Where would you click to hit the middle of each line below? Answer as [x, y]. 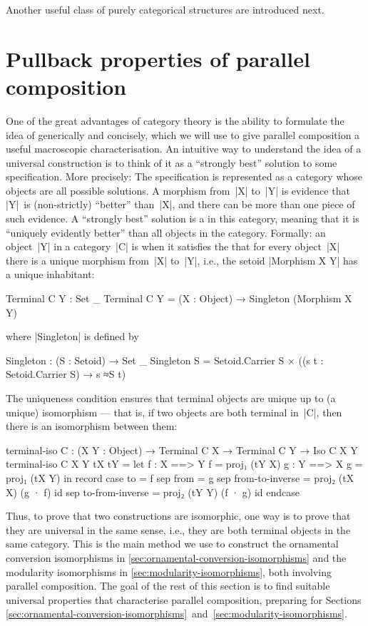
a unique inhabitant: [50, 274]
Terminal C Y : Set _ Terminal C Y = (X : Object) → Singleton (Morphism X [179, 298]
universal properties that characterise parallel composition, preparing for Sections [184, 599]
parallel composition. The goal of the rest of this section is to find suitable [168, 586]
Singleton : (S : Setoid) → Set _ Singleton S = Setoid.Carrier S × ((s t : [165, 360]
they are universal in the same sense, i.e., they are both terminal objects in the [178, 529]
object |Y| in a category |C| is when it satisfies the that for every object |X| [173, 246]
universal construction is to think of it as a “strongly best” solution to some [172, 162]
